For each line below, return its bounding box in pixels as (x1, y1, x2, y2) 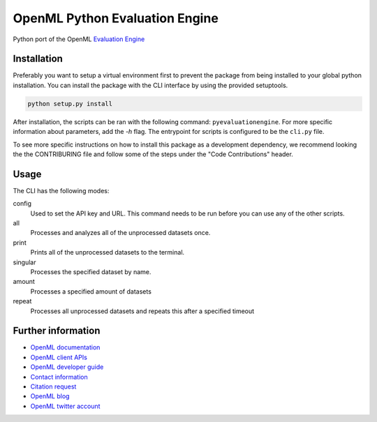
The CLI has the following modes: (13, 186, 110, 195)
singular (13, 258, 36, 266)
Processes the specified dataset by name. (30, 268, 151, 276)
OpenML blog (30, 392, 70, 400)
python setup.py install (27, 100, 113, 107)
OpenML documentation (30, 343, 101, 352)
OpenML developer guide (30, 363, 104, 371)
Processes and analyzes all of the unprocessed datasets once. (30, 229, 211, 237)
